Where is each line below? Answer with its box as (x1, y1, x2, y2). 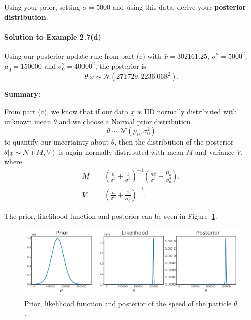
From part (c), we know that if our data (4, 105, 129, 116)
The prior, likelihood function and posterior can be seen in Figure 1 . (4, 210, 217, 221)
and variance (195, 146, 235, 157)
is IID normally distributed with (137, 105, 237, 116)
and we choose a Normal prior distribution (59, 116, 191, 126)
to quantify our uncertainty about (4, 136, 109, 147)
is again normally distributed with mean (59, 146, 184, 157)
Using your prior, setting (4, 2, 80, 12)
